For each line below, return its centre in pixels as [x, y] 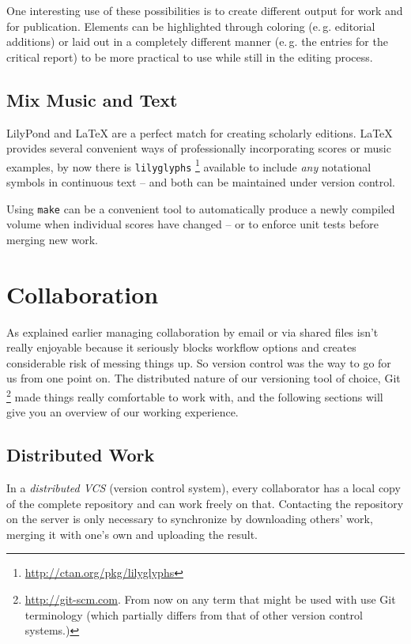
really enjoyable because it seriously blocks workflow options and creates [181, 347]
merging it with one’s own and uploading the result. [132, 534]
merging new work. [52, 239]
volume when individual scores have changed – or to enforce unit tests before [193, 224]
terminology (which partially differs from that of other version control [194, 614]
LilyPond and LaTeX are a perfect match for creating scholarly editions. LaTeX [200, 132]
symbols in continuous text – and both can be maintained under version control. [201, 182]
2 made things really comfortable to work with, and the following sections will [195, 395]
